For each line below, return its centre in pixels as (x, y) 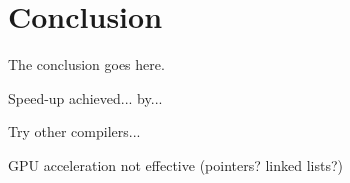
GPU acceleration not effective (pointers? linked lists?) (176, 164)
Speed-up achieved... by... (85, 97)
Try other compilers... (74, 131)
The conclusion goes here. (86, 64)
